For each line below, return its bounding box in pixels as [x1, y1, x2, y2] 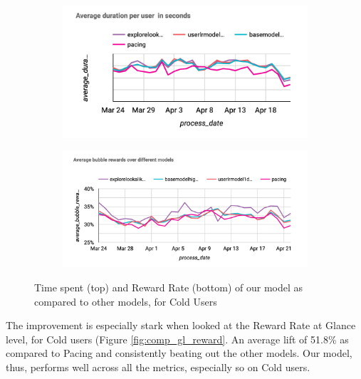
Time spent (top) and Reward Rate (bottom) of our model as [34, 279, 303, 294]
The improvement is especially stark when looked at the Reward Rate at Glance [6, 318, 356, 333]
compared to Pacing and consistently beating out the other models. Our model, [6, 346, 352, 360]
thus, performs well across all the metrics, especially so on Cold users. [6, 359, 310, 374]
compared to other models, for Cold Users [34, 294, 217, 308]
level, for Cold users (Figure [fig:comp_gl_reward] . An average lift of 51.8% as [6, 331, 349, 346]
